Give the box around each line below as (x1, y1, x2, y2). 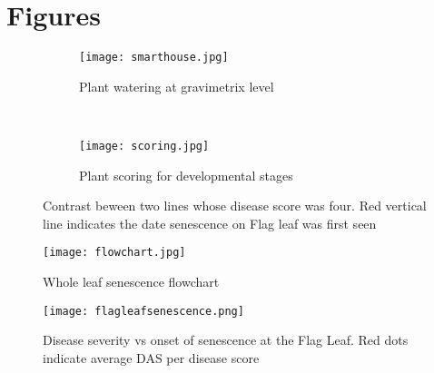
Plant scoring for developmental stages (79, 165, 293, 184)
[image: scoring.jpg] (79, 139, 210, 152)
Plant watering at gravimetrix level (79, 76, 274, 95)
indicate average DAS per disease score (43, 348, 260, 367)
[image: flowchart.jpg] (43, 246, 186, 260)
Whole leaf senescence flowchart (43, 272, 220, 291)
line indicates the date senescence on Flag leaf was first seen (43, 213, 377, 232)
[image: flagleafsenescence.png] (43, 304, 244, 318)
